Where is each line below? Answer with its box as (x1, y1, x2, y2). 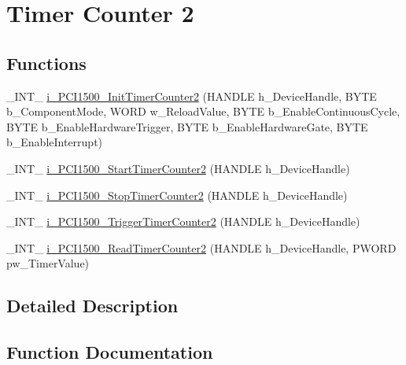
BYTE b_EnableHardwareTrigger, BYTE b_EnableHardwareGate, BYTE (6, 118, 368, 135)
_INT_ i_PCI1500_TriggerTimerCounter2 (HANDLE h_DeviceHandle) (6, 213, 360, 230)
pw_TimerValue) (6, 255, 90, 271)
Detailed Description (6, 293, 179, 318)
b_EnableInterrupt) (6, 134, 103, 150)
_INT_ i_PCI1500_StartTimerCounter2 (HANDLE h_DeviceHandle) (6, 160, 350, 176)
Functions (6, 50, 87, 75)
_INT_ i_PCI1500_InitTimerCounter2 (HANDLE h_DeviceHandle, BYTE (6, 87, 377, 104)
